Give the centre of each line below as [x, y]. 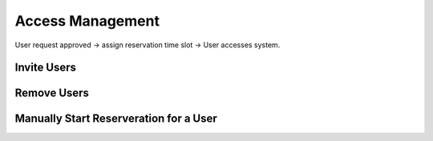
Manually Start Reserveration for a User [116, 119]
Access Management [87, 21]
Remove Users [52, 93]
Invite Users [45, 68]
